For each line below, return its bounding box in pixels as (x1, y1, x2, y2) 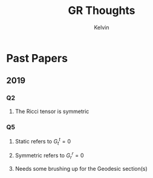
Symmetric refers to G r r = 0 (15, 151, 84, 160)
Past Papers (6, 51, 68, 65)
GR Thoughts (68, 4, 135, 18)
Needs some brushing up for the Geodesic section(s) (15, 165, 148, 172)
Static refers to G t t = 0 (15, 136, 71, 146)
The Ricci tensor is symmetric (15, 108, 90, 115)
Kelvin (93, 24, 109, 31)
